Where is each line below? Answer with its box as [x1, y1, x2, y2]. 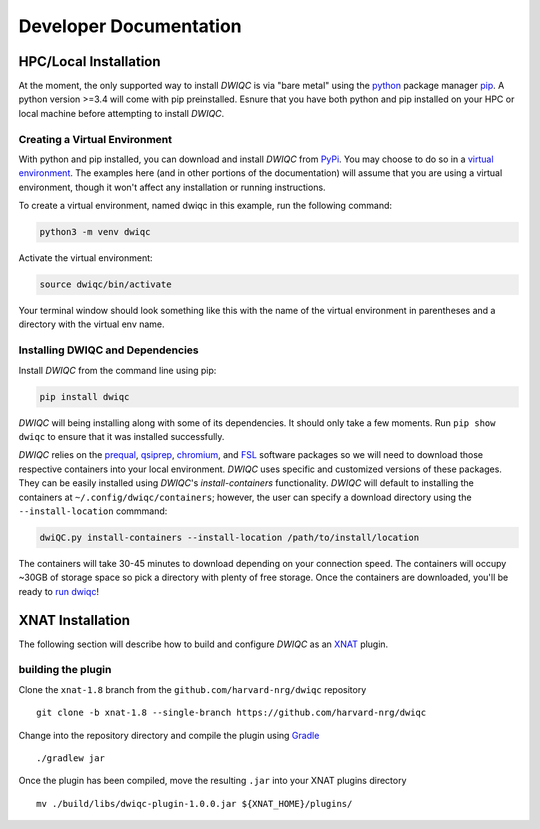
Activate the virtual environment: [18, 252, 154, 264]
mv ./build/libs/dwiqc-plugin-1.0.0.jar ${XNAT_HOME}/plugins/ [36, 798, 353, 809]
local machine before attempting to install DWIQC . [18, 107, 225, 119]
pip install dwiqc [39, 391, 130, 402]
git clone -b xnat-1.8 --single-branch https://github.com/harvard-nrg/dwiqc [36, 707, 427, 719]
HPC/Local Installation [18, 53, 161, 70]
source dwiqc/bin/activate [39, 279, 172, 290]
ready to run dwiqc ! [18, 585, 100, 597]
